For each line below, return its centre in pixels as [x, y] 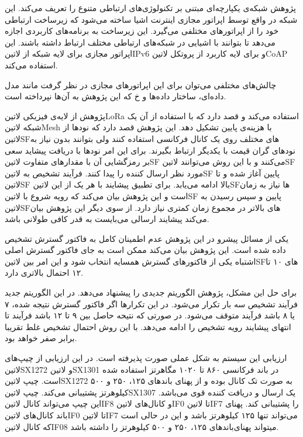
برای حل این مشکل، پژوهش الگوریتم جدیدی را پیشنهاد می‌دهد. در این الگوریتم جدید [151, 292]
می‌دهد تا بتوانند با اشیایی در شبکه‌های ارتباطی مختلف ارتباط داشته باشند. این [140, 42]
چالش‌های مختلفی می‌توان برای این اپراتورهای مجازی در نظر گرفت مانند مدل [141, 84]
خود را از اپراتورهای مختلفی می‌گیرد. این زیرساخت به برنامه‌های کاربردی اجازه [142, 31]
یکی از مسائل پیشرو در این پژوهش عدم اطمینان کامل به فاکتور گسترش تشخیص [147, 238]
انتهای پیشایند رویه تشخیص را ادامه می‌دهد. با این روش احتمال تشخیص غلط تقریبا [148, 326]
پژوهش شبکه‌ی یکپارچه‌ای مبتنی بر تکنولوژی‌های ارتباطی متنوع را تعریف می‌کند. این [150, 8]
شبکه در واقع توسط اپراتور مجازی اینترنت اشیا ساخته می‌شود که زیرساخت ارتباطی [151, 19]
